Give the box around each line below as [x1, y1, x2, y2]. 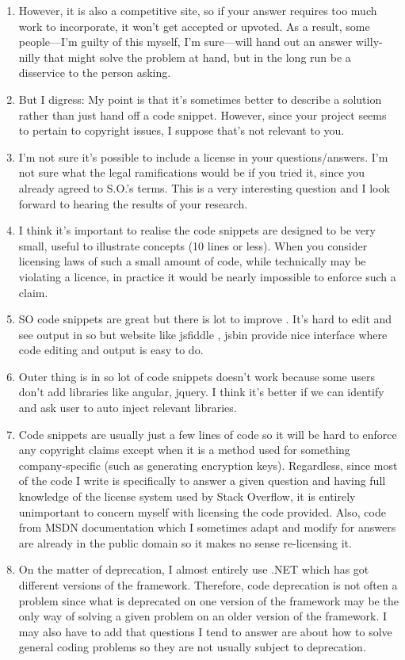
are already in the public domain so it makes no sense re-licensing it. [18, 534, 352, 551]
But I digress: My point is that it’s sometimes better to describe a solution [18, 90, 382, 107]
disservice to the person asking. [18, 64, 171, 81]
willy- [355, 33, 383, 50]
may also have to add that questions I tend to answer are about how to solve [18, 623, 392, 639]
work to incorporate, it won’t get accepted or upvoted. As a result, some [18, 17, 370, 34]
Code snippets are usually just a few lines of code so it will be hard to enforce [18, 425, 397, 442]
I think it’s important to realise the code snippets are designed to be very [18, 222, 376, 238]
